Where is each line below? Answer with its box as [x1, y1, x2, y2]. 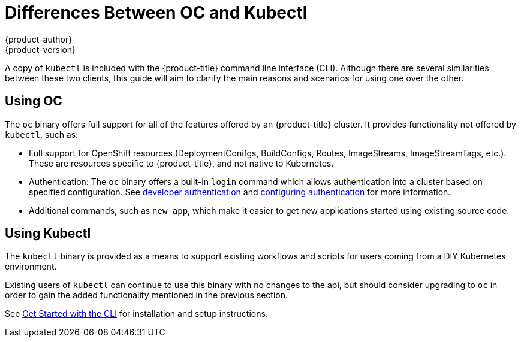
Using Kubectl [5, 226, 91, 241]
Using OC [5, 93, 62, 109]
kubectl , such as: [5, 129, 79, 140]
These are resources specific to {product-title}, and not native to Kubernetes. [29, 158, 334, 168]
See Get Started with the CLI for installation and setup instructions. [5, 308, 268, 319]
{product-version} [5, 44, 76, 55]
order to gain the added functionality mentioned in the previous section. [5, 290, 288, 301]
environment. [5, 261, 57, 272]
